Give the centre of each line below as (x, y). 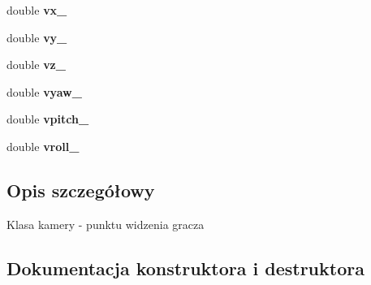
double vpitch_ (48, 119)
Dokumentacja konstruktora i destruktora (185, 268)
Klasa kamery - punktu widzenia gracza (106, 224)
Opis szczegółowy (81, 190)
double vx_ (37, 10)
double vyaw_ (44, 91)
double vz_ (36, 65)
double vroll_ (43, 146)
